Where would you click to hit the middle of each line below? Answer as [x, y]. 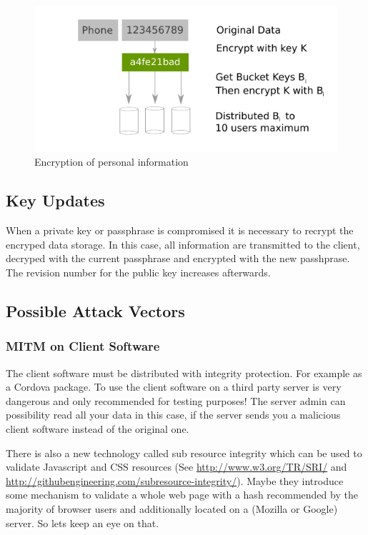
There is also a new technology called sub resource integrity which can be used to [184, 452]
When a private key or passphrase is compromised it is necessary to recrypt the [180, 230]
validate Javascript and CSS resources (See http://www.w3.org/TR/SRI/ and [176, 467]
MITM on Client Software [83, 346]
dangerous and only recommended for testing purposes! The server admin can [176, 400]
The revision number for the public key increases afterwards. [138, 272]
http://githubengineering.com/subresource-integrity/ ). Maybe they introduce [175, 480]
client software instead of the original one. [98, 429]
